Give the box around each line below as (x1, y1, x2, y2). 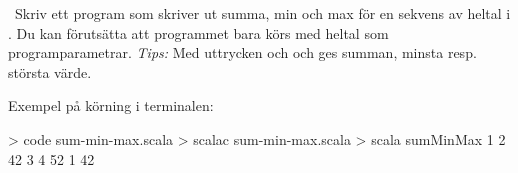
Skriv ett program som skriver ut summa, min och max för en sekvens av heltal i (14, 3, 511, 23)
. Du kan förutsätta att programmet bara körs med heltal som (8, 22, 389, 43)
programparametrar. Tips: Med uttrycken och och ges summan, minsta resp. (8, 42, 477, 63)
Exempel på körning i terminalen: (8, 95, 214, 116)
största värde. (8, 61, 92, 82)
